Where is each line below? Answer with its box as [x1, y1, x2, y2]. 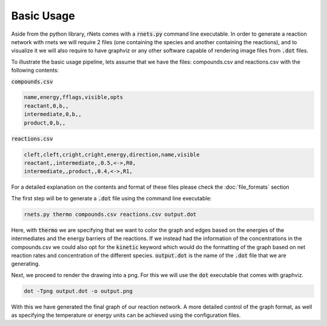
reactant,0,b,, [24, 102, 69, 109]
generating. [11, 260, 41, 267]
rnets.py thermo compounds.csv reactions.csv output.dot [24, 210, 197, 218]
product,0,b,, [24, 119, 66, 126]
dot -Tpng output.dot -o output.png [24, 287, 133, 295]
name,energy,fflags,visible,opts [24, 94, 124, 101]
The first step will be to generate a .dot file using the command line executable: [11, 194, 212, 202]
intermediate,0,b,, [24, 111, 82, 118]
